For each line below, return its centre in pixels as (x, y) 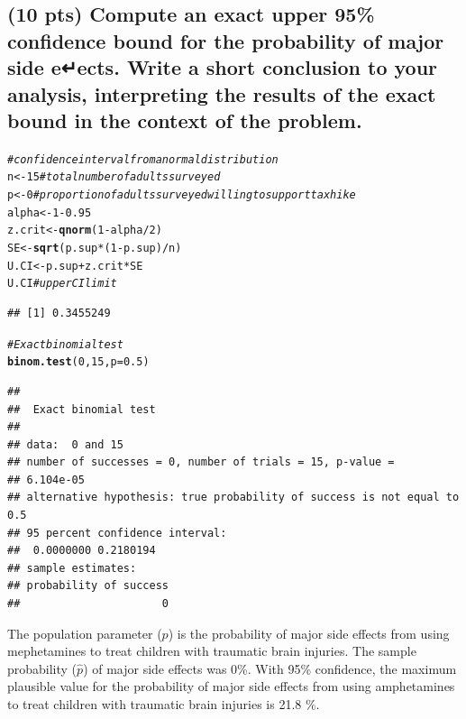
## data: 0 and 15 (65, 444)
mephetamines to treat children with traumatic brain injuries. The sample (212, 651)
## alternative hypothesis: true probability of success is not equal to (233, 498)
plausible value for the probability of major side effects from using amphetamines (231, 686)
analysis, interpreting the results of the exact (222, 93)
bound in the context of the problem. (185, 120)
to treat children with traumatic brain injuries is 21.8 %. (164, 704)
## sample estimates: (72, 568)
